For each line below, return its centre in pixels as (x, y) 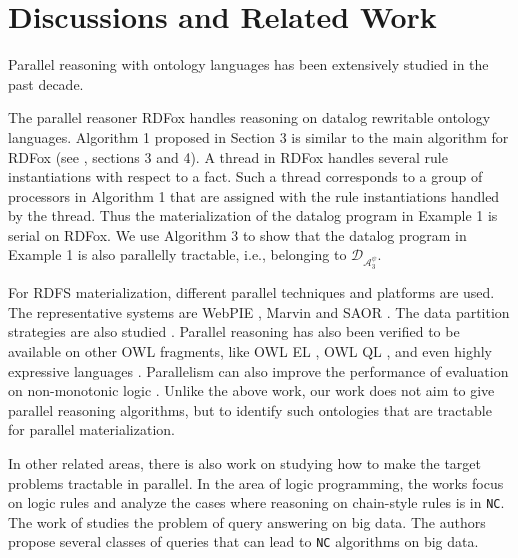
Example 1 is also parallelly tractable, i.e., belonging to (177, 254)
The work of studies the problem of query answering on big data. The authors (247, 521)
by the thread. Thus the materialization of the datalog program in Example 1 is (253, 215)
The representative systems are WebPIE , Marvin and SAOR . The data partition (259, 311)
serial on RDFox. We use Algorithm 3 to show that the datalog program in (237, 234)
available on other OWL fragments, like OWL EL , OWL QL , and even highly (250, 351)
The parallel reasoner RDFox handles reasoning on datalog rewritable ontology (249, 117)
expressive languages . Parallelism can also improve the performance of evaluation (258, 370)
